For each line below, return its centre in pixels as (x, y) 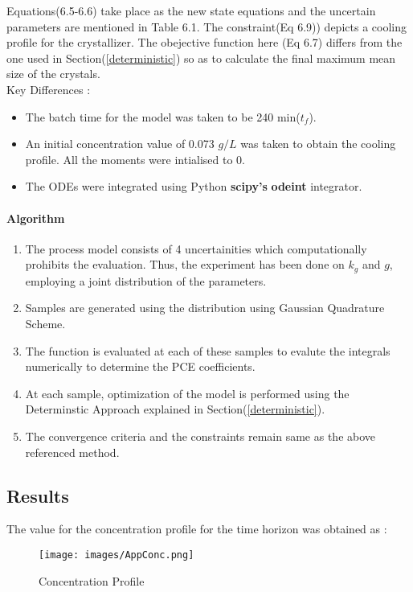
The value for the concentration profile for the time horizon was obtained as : (197, 529)
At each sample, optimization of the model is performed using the (187, 393)
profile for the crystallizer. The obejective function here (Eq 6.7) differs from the (204, 42)
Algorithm (36, 218)
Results (38, 495)
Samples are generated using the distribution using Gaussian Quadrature (205, 308)
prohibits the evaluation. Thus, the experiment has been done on (185, 264)
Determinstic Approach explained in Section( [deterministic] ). (175, 409)
